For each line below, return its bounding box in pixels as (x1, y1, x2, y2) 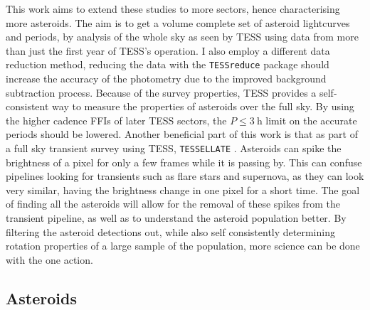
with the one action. (6, 252, 93, 267)
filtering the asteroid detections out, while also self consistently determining (6, 224, 335, 239)
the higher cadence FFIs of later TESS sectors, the (6, 112, 227, 127)
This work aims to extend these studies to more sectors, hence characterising (6, 1, 340, 16)
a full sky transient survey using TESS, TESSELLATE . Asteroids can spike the (6, 141, 342, 155)
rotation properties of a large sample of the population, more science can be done (6, 238, 360, 253)
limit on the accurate (265, 112, 357, 127)
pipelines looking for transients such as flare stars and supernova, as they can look (6, 169, 364, 183)
